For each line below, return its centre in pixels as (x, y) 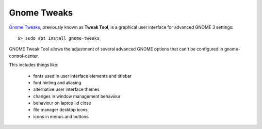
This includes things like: (34, 65)
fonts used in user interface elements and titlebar (82, 76)
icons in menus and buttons (61, 116)
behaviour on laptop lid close (62, 103)
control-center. (24, 56)
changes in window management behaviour (77, 96)
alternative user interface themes (66, 89)
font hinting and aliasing (57, 82)
